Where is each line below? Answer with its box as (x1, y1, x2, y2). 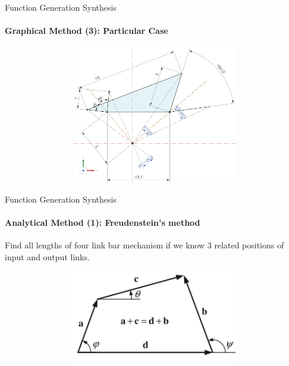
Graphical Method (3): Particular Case (5, 24, 168, 37)
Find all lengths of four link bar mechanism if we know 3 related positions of (5, 239, 284, 251)
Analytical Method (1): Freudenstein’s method (5, 216, 200, 228)
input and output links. (5, 250, 90, 263)
